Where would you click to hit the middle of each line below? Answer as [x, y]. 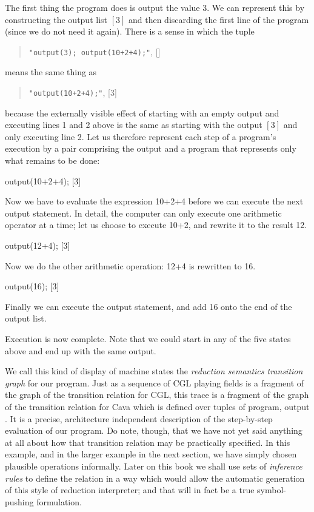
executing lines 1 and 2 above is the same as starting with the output [134, 125]
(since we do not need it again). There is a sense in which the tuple [130, 31]
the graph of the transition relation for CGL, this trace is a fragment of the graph [157, 395]
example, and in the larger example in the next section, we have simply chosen [151, 454]
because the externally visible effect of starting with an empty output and [142, 113]
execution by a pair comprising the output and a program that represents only [151, 148]
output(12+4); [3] [38, 245]
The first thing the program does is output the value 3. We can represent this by [155, 7]
